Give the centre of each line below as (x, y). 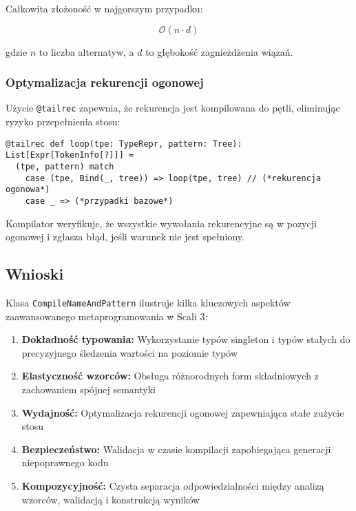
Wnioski (35, 274)
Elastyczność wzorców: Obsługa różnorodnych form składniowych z (170, 376)
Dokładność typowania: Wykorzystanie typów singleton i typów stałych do (186, 339)
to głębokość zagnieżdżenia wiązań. (219, 51)
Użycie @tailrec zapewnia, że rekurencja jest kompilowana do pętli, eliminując (173, 108)
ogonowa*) (28, 190)
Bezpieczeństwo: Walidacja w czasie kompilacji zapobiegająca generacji (176, 449)
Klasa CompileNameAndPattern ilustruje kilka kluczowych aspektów (148, 302)
